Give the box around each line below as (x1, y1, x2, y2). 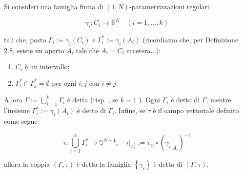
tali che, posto (4, 34, 46, 44)
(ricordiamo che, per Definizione (142, 34, 239, 44)
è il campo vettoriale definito (153, 105, 239, 116)
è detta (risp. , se (67, 95, 119, 105)
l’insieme (4, 105, 30, 116)
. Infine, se (114, 105, 145, 116)
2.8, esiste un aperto (4, 45, 64, 55)
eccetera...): (126, 45, 161, 55)
